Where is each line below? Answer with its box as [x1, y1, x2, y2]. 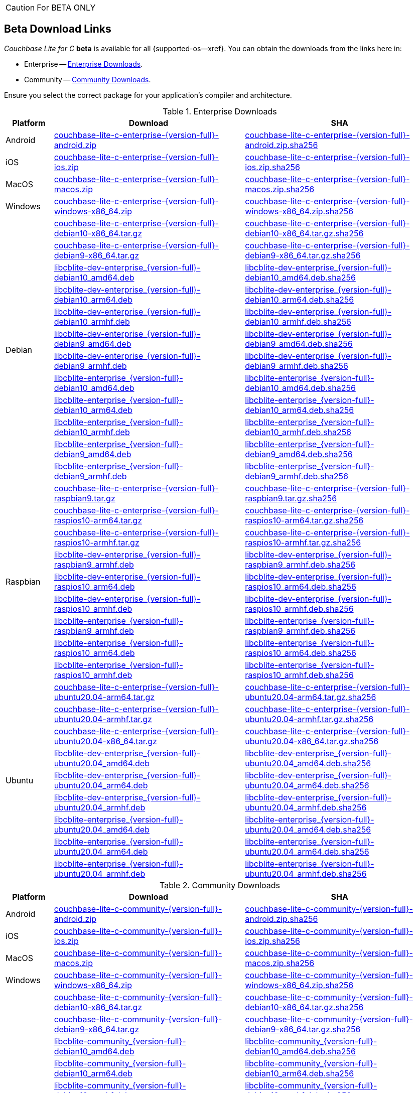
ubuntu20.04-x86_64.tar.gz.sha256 [245, 736, 379, 746]
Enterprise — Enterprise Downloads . [24, 59, 143, 68]
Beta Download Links [4, 23, 111, 36]
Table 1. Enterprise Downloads [163, 106, 277, 116]
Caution [6, 3, 35, 13]
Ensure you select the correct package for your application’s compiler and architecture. [4, 90, 292, 99]
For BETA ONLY [37, 3, 96, 13]
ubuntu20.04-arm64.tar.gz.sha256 [245, 692, 376, 702]
